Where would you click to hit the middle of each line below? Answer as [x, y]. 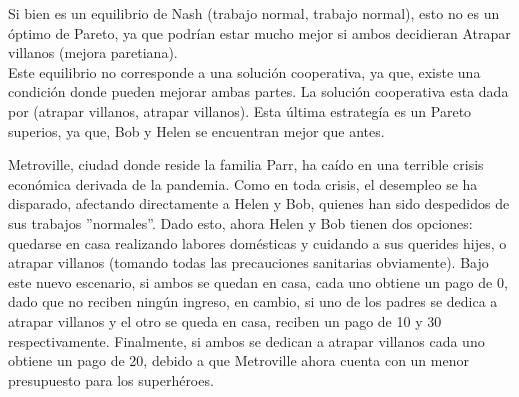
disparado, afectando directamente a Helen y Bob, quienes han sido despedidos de [259, 203]
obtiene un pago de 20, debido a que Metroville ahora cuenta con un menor [238, 360]
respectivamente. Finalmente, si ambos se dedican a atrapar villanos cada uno [246, 340]
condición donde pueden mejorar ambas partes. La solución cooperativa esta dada [258, 91]
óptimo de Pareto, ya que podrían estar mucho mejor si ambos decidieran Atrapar [259, 32]
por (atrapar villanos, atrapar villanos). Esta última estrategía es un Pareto [240, 110]
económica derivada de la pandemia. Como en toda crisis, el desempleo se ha [243, 183]
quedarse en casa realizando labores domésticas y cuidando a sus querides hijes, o [257, 242]
